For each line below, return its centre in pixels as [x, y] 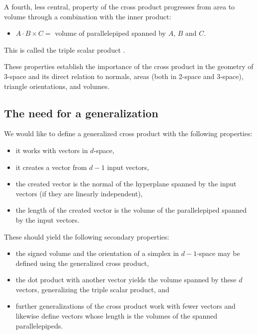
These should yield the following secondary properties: [87, 236]
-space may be [218, 253]
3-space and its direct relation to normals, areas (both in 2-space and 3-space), [124, 76]
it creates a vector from [51, 167]
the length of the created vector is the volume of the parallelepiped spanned [131, 210]
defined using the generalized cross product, [82, 263]
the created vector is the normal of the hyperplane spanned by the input [126, 184]
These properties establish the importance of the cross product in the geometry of [129, 66]
